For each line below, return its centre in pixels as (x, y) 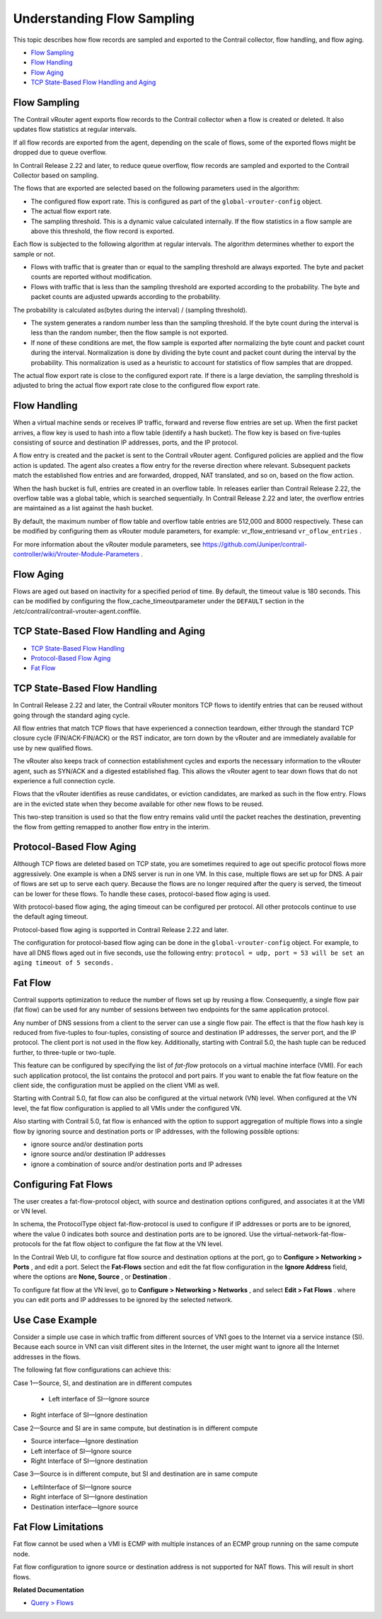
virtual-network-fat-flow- (310, 1234)
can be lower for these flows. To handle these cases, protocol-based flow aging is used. (142, 894)
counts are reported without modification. (91, 277)
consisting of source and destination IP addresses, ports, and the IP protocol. (126, 442)
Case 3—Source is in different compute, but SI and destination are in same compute (135, 1474)
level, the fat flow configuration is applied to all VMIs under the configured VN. (127, 1108)
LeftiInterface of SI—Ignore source (81, 1487)
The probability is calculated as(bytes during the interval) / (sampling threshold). (130, 310)
